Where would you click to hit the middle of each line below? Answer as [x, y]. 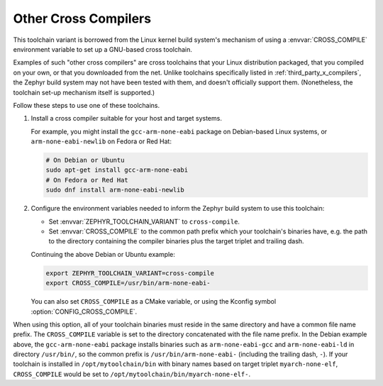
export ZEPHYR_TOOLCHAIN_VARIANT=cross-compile [130, 273]
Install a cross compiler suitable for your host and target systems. [127, 118]
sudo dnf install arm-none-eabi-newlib [115, 190]
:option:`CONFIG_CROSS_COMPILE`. [84, 311]
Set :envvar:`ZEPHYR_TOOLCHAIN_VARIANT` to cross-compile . [144, 221]
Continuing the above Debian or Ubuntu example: [103, 254]
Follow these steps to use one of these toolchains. [87, 105]
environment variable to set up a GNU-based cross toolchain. [103, 49]
